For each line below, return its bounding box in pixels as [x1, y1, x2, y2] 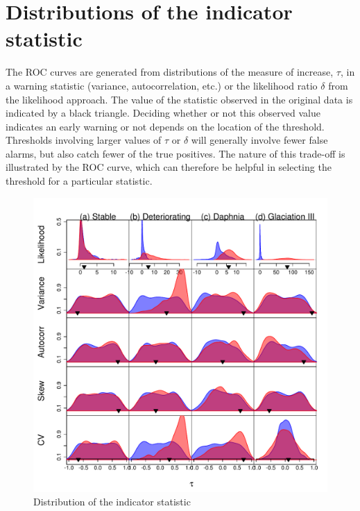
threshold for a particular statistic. [6, 174, 153, 188]
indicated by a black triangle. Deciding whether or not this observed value [6, 106, 320, 120]
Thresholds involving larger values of [6, 133, 162, 147]
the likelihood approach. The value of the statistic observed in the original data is [6, 92, 353, 106]
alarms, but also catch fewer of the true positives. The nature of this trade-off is [6, 146, 345, 160]
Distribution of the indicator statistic [33, 494, 191, 509]
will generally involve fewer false [191, 133, 328, 147]
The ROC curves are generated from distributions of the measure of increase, [6, 65, 334, 79]
